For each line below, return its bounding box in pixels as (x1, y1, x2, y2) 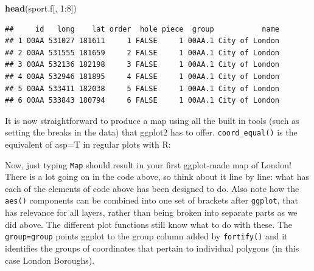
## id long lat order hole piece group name (5, 24, 280, 33)
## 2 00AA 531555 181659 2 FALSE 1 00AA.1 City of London (5, 48, 280, 57)
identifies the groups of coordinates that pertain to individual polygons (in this (5, 241, 299, 254)
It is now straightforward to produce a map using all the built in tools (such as (5, 114, 299, 126)
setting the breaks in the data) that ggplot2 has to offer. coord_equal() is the (5, 126, 298, 139)
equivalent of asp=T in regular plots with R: (5, 138, 171, 150)
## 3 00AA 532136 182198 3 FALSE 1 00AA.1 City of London (5, 60, 280, 69)
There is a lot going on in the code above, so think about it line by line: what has (5, 170, 309, 183)
